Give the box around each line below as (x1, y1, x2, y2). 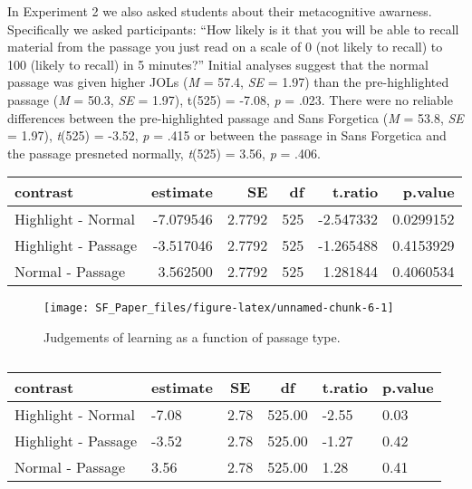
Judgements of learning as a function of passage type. (43, 328, 341, 346)
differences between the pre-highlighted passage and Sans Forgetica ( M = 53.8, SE (7, 108, 464, 127)
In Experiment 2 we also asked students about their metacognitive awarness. (7, 2, 432, 20)
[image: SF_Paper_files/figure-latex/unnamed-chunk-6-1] (43, 302, 394, 315)
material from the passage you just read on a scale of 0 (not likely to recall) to (7, 37, 443, 56)
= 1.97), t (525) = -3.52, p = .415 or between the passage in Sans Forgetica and (7, 126, 447, 145)
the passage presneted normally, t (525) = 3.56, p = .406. (7, 143, 321, 162)
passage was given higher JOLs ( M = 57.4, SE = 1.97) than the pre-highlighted (7, 72, 449, 91)
